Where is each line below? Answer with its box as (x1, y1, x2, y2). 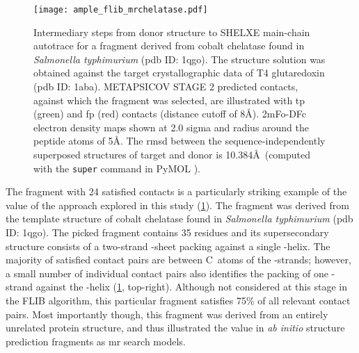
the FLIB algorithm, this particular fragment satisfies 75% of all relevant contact (6, 293, 351, 307)
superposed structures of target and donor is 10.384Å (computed (33, 147, 311, 161)
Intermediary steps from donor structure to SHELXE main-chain (33, 24, 310, 39)
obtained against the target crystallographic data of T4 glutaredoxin (33, 65, 325, 80)
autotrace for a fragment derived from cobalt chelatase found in (33, 38, 305, 53)
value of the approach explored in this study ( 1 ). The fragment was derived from (6, 197, 349, 212)
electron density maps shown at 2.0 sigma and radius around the (33, 120, 310, 134)
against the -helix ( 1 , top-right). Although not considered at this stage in (35, 279, 347, 294)
